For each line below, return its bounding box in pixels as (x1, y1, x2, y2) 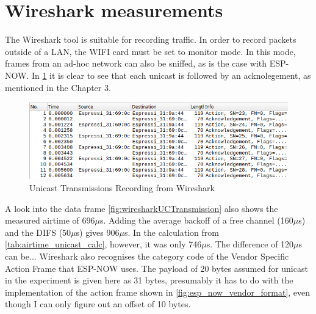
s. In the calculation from (124, 225, 219, 238)
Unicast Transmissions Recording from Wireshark (29, 181, 215, 194)
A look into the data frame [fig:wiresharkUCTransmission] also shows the (5, 202, 278, 214)
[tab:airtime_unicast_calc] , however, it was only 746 (5, 238, 202, 250)
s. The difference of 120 (206, 238, 294, 250)
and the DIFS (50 (5, 225, 71, 238)
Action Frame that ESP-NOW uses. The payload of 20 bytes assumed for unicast (5, 261, 308, 274)
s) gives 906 (76, 225, 120, 238)
